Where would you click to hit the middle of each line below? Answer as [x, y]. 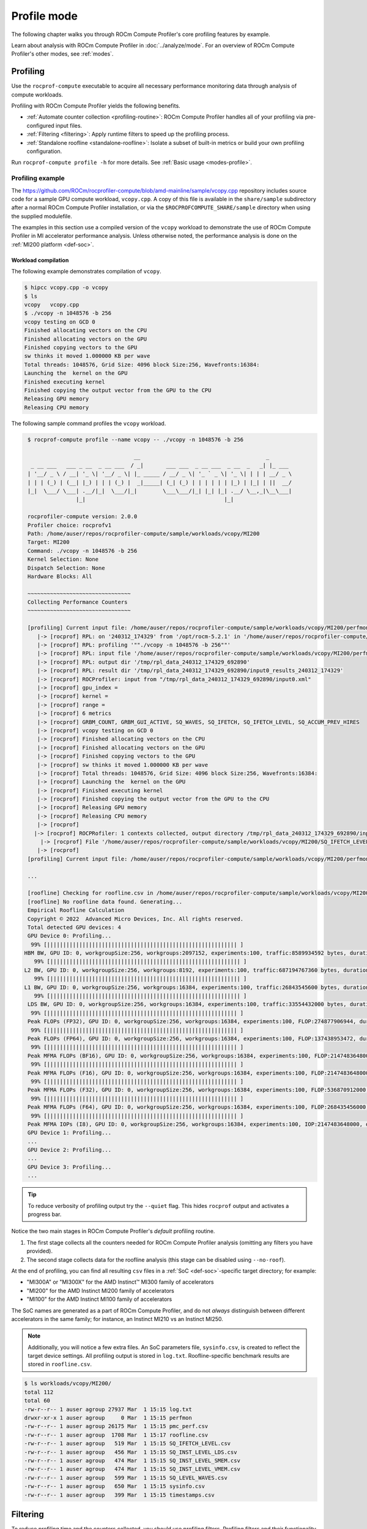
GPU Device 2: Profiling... [70, 1150]
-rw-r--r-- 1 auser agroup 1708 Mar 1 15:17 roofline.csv [116, 1435]
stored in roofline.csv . [60, 1364]
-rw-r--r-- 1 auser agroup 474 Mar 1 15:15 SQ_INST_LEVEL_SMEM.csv [132, 1461]
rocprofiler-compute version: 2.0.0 [83, 516]
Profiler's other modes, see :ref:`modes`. [62, 54]
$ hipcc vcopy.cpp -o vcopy [66, 288]
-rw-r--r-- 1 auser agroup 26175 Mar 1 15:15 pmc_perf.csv [116, 1426]
